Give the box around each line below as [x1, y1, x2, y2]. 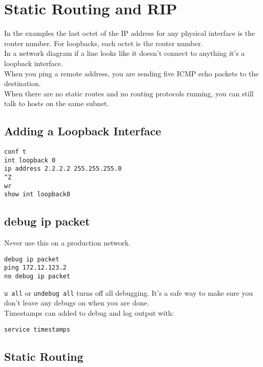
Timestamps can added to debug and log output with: [4, 308, 174, 318]
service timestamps [4, 325, 70, 333]
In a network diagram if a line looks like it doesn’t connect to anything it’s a [4, 48, 245, 58]
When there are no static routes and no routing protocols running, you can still [4, 88, 254, 98]
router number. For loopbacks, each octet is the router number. [4, 37, 203, 48]
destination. [4, 78, 41, 89]
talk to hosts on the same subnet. [4, 98, 109, 109]
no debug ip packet [4, 273, 70, 280]
